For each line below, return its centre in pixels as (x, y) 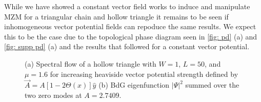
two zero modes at (53, 95)
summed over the (212, 85)
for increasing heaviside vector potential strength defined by (144, 74)
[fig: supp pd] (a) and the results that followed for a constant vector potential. (127, 46)
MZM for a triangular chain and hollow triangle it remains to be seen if (116, 16)
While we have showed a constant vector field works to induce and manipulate (127, 6)
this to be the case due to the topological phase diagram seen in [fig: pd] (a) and (131, 36)
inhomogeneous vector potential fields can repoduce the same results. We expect (130, 26)
